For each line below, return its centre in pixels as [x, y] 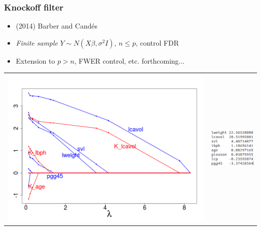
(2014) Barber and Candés [56, 26]
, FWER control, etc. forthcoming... [129, 60]
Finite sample [37, 42]
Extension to [35, 60]
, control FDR [157, 42]
